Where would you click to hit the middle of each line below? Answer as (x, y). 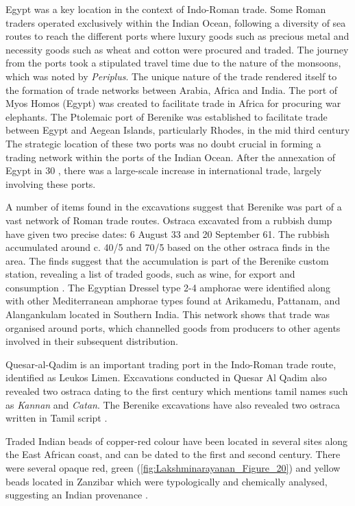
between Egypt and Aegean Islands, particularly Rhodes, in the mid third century (178, 130)
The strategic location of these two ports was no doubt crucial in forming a (163, 143)
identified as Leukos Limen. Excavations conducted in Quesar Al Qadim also (166, 377)
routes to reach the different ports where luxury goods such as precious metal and (177, 36)
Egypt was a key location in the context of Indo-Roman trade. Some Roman (166, 9)
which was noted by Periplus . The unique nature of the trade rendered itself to (171, 76)
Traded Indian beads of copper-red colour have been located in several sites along (177, 441)
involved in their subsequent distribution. (92, 341)
